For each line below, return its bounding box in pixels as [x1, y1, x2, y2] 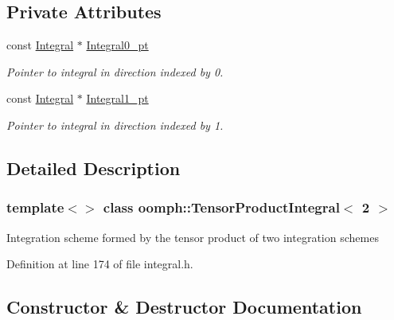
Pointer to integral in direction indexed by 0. [6, 63, 224, 80]
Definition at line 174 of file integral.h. [6, 256, 193, 272]
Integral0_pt [86, 37, 149, 53]
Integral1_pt [86, 90, 149, 107]
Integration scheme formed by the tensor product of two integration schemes [6, 228, 379, 245]
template [6, 197, 64, 217]
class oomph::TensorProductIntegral [103, 197, 340, 217]
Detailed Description [6, 155, 181, 180]
